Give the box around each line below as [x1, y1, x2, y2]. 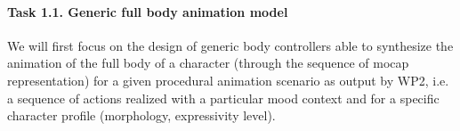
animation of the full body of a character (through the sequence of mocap [7, 53, 409, 72]
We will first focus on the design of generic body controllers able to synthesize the [7, 36, 454, 54]
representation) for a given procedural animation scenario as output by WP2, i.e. [7, 70, 449, 89]
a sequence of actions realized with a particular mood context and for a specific [7, 88, 440, 107]
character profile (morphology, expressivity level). [7, 106, 276, 125]
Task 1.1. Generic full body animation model [7, 2, 288, 20]
